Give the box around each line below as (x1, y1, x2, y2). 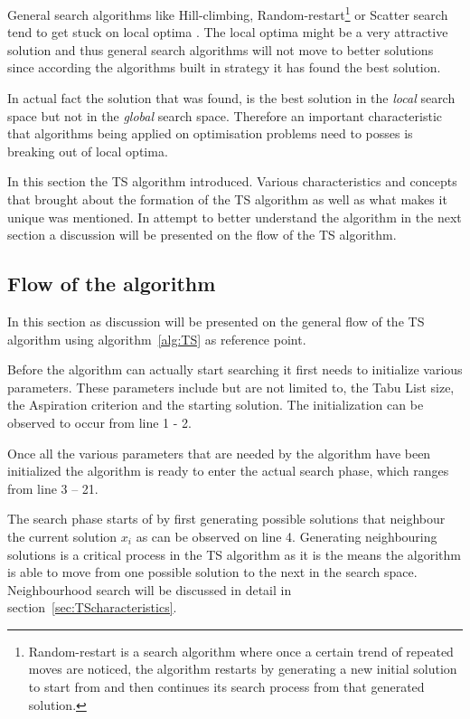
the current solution (7, 526, 117, 545)
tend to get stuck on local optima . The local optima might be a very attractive (7, 23, 448, 42)
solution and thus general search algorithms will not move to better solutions (7, 40, 434, 59)
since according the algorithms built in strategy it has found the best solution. (7, 58, 441, 77)
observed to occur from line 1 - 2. (7, 412, 192, 431)
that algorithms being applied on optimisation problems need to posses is (7, 124, 413, 143)
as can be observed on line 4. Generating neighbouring (136, 526, 437, 545)
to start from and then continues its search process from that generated (28, 677, 425, 696)
